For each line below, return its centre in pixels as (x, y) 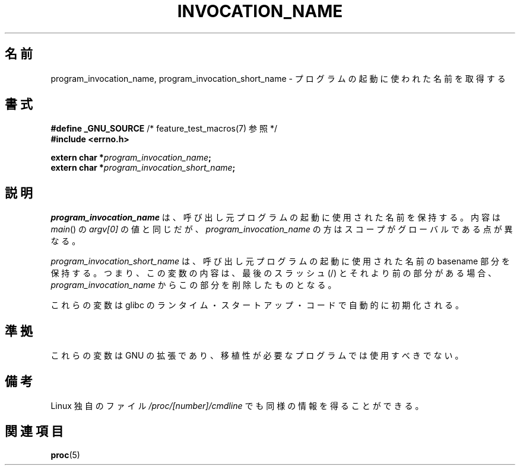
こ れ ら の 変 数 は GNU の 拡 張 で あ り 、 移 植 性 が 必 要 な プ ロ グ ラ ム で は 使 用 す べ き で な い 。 (257, 356)
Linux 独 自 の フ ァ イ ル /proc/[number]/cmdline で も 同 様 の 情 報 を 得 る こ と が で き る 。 (237, 405)
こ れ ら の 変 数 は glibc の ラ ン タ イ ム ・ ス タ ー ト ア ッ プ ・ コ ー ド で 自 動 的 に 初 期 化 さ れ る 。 (257, 305)
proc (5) (65, 455)
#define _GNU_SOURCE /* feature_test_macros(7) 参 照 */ (164, 129)
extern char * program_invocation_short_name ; (143, 168)
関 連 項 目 (34, 431)
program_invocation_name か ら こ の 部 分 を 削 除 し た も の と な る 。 (194, 285)
